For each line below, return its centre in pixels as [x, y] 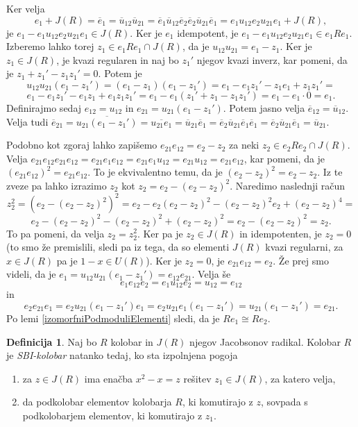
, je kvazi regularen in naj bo [118, 59]
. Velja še [211, 274]
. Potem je [120, 73]
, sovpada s [284, 402]
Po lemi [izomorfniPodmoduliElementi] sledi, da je [113, 318]
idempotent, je [208, 32]
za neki [244, 145]
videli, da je [31, 274]
